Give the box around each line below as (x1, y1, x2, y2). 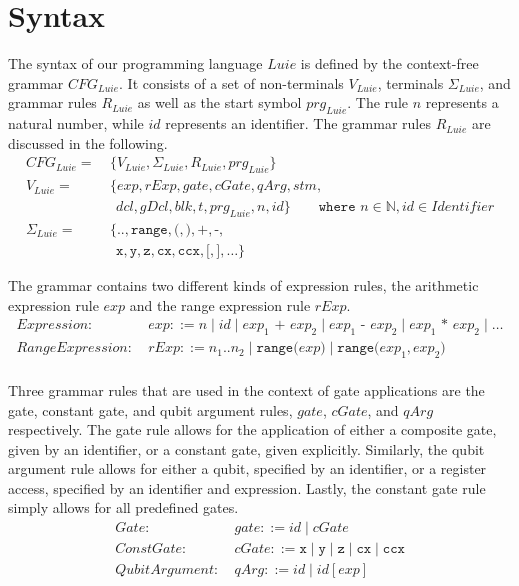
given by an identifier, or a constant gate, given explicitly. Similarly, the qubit (8, 438, 485, 459)
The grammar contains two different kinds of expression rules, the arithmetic (8, 275, 479, 296)
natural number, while (8, 113, 144, 134)
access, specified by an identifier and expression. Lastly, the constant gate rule (8, 477, 486, 498)
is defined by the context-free (300, 53, 479, 74)
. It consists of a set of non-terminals (119, 72, 344, 93)
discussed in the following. (8, 132, 168, 153)
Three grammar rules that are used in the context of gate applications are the (8, 379, 485, 400)
